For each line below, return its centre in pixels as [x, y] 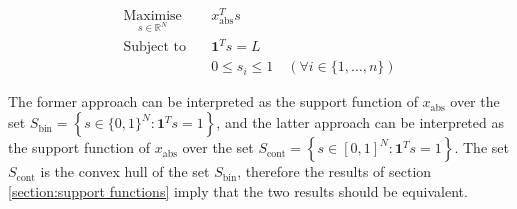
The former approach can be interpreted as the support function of [213, 101]
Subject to [155, 47]
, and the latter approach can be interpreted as [360, 122]
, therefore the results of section [334, 171]
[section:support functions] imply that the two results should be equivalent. [238, 190]
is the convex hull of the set [125, 171]
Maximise [152, 16]
